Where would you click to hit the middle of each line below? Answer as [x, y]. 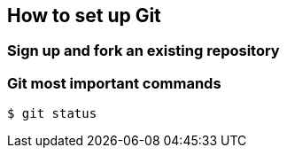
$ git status [52, 114]
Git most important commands [114, 83]
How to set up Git [84, 15]
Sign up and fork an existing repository [143, 51]
